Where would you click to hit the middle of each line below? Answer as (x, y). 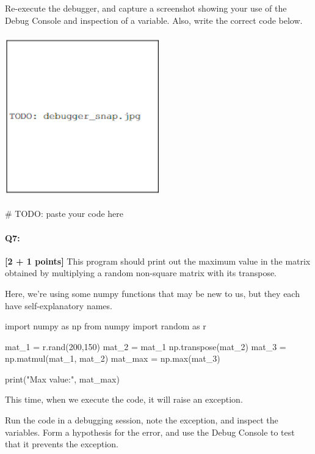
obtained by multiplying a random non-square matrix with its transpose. (141, 273)
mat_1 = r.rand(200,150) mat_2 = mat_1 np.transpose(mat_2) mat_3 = (146, 346)
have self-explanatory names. (59, 305)
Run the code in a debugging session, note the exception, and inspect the (142, 420)
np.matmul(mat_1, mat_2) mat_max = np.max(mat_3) (113, 358)
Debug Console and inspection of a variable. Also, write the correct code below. (154, 20)
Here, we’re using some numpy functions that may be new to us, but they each (152, 293)
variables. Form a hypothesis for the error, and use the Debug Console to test (150, 432)
